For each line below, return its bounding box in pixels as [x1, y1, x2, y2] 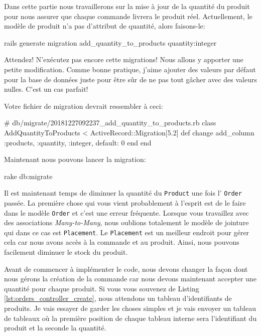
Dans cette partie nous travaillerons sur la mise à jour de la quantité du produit [4, 1, 250, 11]
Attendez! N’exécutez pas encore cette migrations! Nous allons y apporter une [4, 54, 243, 65]
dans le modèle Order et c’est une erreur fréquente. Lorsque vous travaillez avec [4, 207, 249, 218]
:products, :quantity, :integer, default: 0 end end [4, 137, 152, 147]
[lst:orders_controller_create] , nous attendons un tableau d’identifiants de [4, 293, 232, 303]
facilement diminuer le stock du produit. [4, 247, 128, 257]
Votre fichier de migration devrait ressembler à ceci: [4, 100, 163, 111]
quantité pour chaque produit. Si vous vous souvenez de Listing [4, 283, 199, 293]
